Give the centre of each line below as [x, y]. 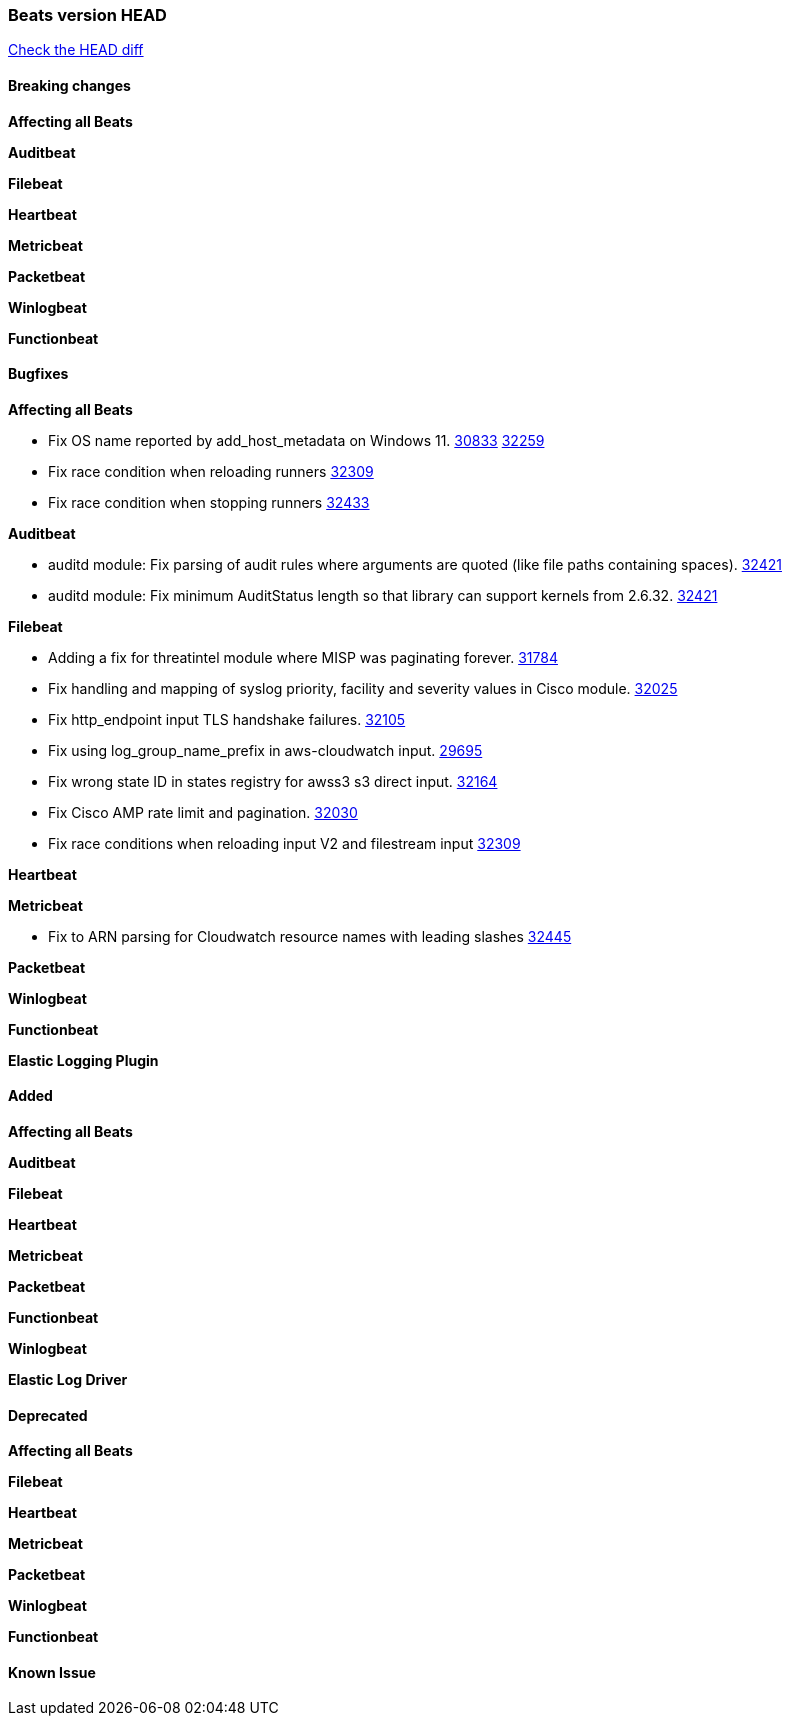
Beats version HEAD [87, 15]
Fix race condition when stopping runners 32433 [209, 502]
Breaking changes [69, 85]
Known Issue [52, 1672]
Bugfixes [38, 374]
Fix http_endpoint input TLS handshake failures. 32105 [227, 719]
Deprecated [48, 1415]
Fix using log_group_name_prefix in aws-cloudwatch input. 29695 [265, 750]
